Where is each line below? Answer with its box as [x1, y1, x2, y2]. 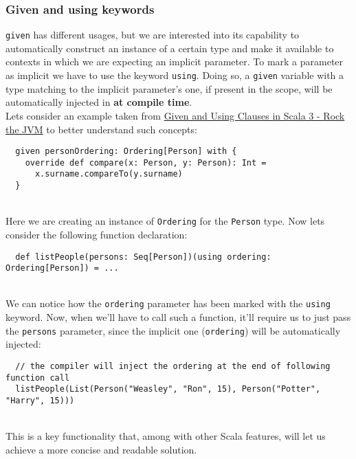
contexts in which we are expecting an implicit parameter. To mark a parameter [5, 54, 344, 69]
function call [5, 372, 70, 383]
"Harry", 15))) [5, 395, 75, 405]
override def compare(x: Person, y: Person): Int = [25, 157, 267, 168]
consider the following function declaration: [5, 227, 188, 241]
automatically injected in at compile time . [5, 95, 192, 109]
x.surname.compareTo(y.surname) [34, 169, 183, 179]
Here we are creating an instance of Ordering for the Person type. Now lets [5, 214, 325, 228]
